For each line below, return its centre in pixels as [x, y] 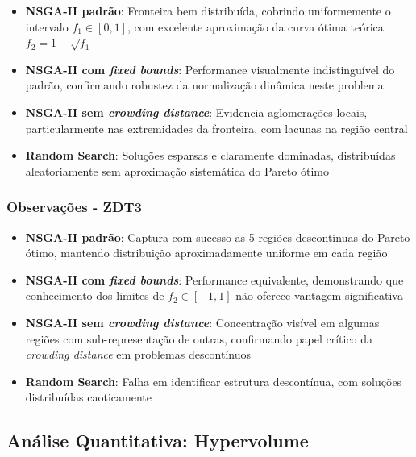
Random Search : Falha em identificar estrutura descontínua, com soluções [214, 381]
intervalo [47, 26]
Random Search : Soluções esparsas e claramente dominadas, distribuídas [210, 155]
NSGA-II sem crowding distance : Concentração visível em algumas [202, 322]
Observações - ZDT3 [74, 207]
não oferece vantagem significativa [319, 295]
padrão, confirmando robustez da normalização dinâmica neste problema [204, 85]
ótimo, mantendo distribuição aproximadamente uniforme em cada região [206, 253]
